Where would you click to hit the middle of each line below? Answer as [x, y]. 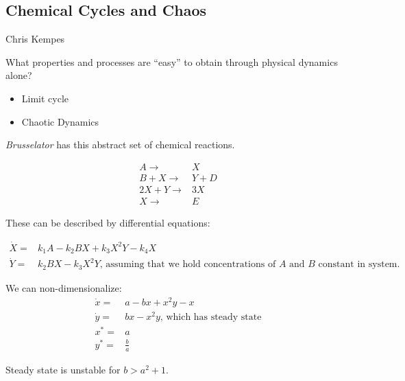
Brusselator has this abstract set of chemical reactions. [120, 145]
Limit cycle [45, 98]
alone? [19, 75]
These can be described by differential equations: [108, 222]
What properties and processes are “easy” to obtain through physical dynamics [172, 61]
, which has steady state [211, 317]
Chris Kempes [35, 39]
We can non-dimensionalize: [64, 287]
